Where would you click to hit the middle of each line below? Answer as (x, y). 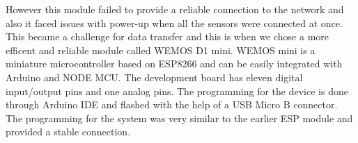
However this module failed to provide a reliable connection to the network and (175, 9)
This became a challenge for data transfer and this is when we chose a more (168, 36)
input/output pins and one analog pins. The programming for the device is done (177, 91)
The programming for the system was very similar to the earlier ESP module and (179, 118)
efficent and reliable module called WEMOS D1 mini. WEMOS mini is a (161, 50)
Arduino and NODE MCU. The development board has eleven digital (154, 77)
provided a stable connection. (68, 132)
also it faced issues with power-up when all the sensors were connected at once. (174, 23)
